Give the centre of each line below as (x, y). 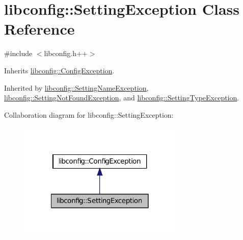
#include (18, 53)
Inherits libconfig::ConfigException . (59, 70)
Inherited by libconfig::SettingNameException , (76, 87)
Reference (39, 29)
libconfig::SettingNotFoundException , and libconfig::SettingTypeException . (122, 98)
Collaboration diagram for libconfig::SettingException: (89, 114)
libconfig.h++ (66, 53)
